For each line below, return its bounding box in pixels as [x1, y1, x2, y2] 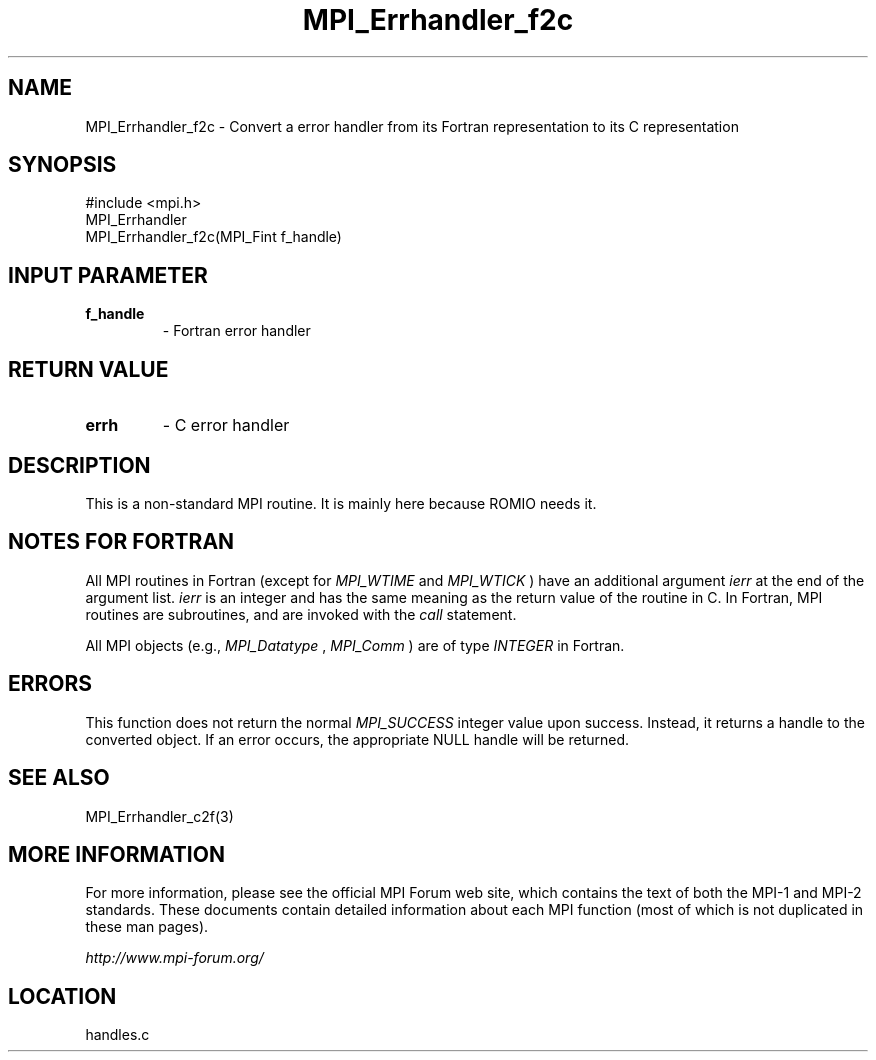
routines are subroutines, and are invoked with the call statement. [85, 605, 517, 623]
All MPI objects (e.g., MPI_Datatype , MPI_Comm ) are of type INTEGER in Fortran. [85, 636, 625, 654]
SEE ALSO [8, 765, 110, 791]
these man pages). [85, 918, 209, 936]
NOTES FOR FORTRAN [8, 529, 235, 555]
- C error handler [162, 415, 290, 436]
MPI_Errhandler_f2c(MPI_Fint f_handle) [85, 228, 342, 246]
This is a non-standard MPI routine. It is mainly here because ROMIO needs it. [85, 494, 597, 512]
